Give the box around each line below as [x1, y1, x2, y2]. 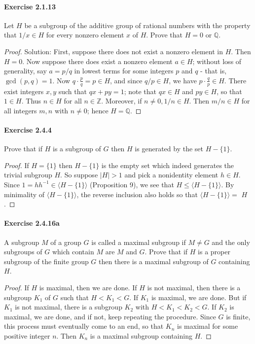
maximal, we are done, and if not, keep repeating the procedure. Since [4, 311, 216, 321]
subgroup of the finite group [4, 256, 89, 266]
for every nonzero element [46, 30, 124, 40]
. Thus [21, 96, 41, 106]
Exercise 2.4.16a [4, 218, 60, 228]
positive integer [4, 330, 50, 341]
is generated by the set [135, 143, 203, 154]
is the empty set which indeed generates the [101, 160, 234, 170]
